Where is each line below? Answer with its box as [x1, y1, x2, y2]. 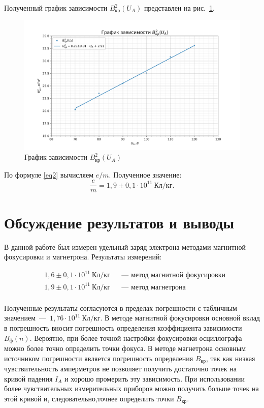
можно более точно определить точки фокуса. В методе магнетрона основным [4, 343, 246, 354]
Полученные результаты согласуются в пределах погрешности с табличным [4, 302, 237, 313]
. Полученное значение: [109, 169, 182, 180]
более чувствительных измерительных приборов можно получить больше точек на [4, 383, 259, 394]
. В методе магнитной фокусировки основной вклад [100, 312, 260, 323]
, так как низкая [206, 353, 255, 363]
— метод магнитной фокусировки [121, 272, 226, 279]
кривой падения [4, 373, 53, 384]
